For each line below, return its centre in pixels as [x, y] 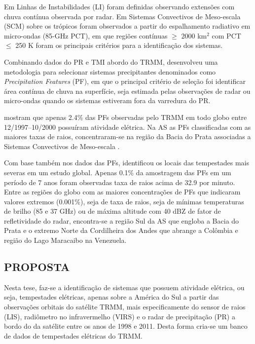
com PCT [226, 35]
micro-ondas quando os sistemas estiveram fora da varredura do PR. [107, 100]
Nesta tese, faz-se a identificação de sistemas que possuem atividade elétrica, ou [124, 287]
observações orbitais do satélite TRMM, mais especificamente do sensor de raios [125, 307]
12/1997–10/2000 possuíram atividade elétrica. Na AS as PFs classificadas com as [127, 127]
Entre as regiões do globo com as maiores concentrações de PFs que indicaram [122, 192]
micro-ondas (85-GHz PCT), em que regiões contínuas [86, 35]
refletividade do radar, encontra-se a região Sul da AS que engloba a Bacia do [122, 220]
